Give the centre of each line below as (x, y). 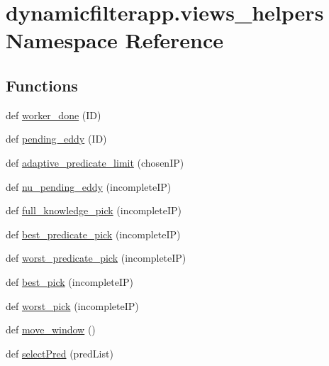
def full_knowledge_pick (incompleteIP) (94, 210)
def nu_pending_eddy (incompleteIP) (89, 186)
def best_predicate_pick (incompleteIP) (93, 234)
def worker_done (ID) (54, 115)
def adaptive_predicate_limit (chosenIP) (95, 162)
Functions (42, 85)
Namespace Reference (115, 40)
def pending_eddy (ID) (56, 139)
